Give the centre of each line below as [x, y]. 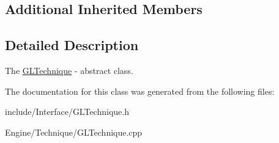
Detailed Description [72, 45]
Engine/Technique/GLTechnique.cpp [74, 132]
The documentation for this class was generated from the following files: [140, 91]
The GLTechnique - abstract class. [69, 70]
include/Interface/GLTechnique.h [67, 112]
